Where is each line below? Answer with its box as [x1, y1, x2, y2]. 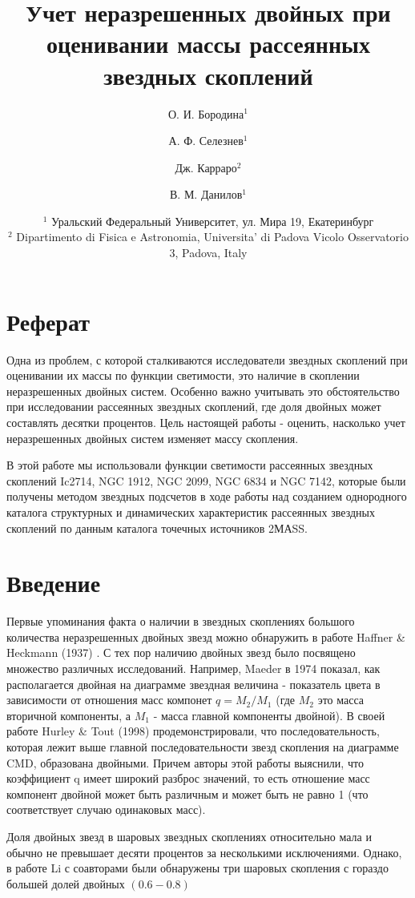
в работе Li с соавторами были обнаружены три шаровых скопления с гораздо [6, 860, 389, 876]
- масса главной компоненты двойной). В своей [153, 707, 385, 723]
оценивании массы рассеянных [46, 27, 370, 60]
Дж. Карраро [175, 159, 237, 175]
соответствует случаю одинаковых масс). [6, 801, 206, 818]
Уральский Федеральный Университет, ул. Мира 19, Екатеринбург [51, 212, 374, 229]
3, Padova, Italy [169, 244, 248, 261]
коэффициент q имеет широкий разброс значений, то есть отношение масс [6, 770, 370, 787]
